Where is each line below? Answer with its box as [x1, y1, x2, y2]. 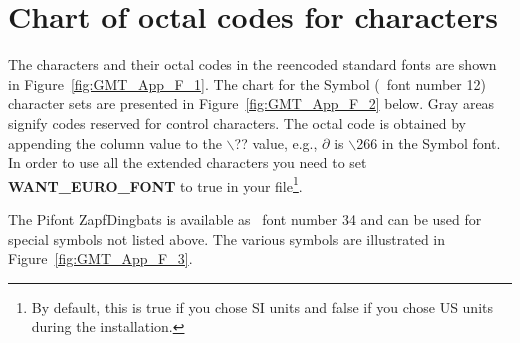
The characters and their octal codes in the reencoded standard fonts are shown [8, 54, 497, 75]
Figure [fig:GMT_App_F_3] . [8, 248, 193, 269]
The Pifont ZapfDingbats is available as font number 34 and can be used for [8, 208, 482, 229]
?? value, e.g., [234, 132, 318, 153]
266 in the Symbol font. [356, 132, 501, 153]
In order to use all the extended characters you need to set [8, 152, 367, 173]
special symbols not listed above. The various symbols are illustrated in [8, 228, 446, 249]
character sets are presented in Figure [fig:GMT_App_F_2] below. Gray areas [8, 93, 495, 114]
